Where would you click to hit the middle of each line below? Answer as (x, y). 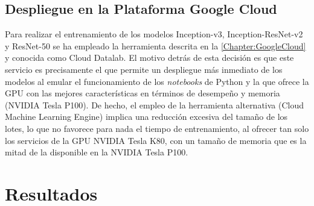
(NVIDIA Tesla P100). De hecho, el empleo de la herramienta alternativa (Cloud (155, 105)
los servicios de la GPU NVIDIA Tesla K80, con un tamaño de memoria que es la (156, 140)
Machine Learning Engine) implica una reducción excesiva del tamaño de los (146, 117)
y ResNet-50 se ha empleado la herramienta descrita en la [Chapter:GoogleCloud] (155, 45)
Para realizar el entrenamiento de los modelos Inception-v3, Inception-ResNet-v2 (154, 34)
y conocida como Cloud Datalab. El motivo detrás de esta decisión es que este (149, 58)
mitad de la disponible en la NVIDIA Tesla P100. (97, 152)
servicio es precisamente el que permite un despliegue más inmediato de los (144, 69)
